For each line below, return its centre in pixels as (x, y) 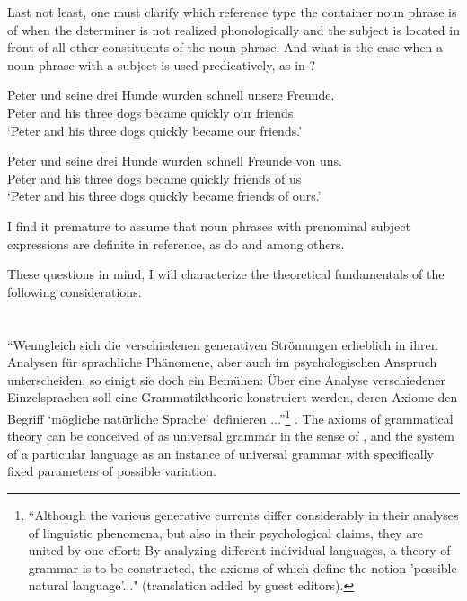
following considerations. (75, 291)
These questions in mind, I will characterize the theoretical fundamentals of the (226, 274)
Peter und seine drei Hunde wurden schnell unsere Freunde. (171, 95)
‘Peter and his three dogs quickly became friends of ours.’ (164, 196)
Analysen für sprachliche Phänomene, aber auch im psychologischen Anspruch (222, 362)
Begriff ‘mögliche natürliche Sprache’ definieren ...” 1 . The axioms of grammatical (230, 417)
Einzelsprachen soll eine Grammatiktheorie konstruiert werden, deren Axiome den (233, 397)
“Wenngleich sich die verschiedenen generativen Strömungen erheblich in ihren (223, 344)
